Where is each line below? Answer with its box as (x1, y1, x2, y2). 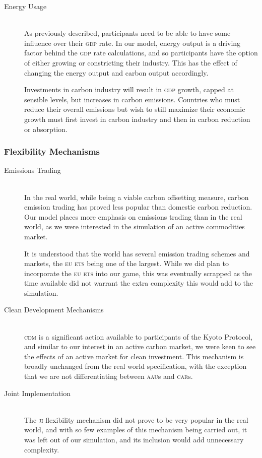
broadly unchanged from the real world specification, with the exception (24, 361, 247, 371)
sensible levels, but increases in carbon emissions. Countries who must (24, 94, 240, 104)
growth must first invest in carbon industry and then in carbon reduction (24, 113, 250, 124)
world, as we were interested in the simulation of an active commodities (24, 221, 245, 232)
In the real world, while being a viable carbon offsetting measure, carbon (24, 191, 249, 202)
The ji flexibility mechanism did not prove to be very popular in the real (24, 414, 248, 425)
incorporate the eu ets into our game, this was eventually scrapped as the (24, 268, 252, 278)
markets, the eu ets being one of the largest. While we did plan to (24, 258, 229, 269)
